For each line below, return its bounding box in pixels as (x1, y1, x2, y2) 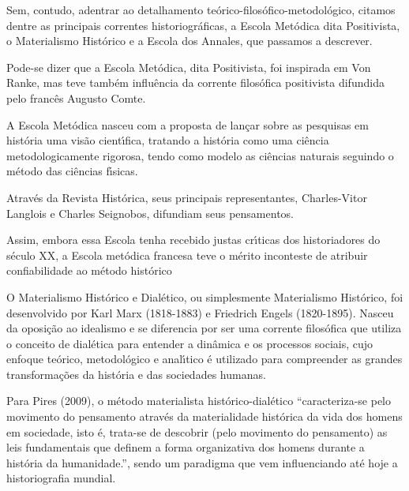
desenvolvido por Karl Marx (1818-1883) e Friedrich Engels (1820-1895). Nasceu (6, 304, 394, 320)
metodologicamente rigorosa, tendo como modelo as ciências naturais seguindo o (6, 147, 394, 163)
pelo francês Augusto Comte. (6, 89, 146, 106)
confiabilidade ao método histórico (6, 262, 172, 279)
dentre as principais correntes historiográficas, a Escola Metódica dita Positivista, (6, 17, 400, 33)
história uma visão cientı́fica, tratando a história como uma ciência (6, 132, 329, 148)
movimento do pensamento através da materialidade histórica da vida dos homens (6, 408, 403, 425)
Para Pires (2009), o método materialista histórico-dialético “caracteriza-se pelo (6, 392, 392, 409)
